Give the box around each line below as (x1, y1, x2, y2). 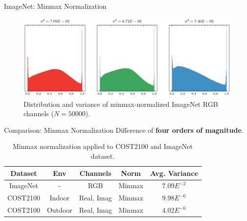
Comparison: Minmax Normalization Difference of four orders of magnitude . (4, 124, 244, 135)
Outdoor (46, 205, 72, 215)
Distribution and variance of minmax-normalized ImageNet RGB (23, 98, 218, 109)
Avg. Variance (150, 168, 198, 178)
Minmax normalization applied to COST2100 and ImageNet (12, 141, 193, 151)
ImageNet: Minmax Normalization (4, 1, 107, 11)
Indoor (49, 193, 70, 203)
